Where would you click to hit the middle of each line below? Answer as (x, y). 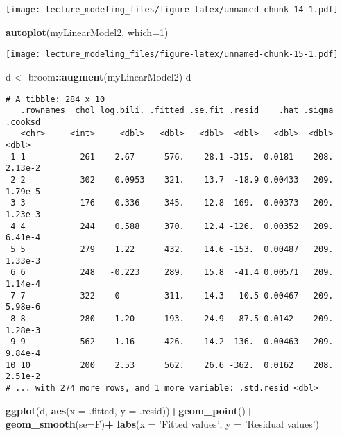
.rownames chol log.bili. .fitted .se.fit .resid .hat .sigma (177, 111)
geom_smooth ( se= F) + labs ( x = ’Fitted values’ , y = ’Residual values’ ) (163, 424)
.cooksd (23, 122)
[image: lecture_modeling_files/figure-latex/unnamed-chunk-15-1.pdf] (172, 54)
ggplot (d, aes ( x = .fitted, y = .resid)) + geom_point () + (130, 410)
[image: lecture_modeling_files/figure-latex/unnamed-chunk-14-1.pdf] (172, 10)
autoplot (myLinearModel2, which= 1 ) (87, 32)
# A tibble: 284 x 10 (55, 99)
